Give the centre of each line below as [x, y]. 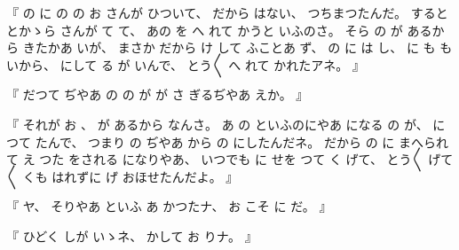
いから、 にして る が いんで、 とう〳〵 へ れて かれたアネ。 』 [186, 64]
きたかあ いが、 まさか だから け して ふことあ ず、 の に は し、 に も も [237, 47]
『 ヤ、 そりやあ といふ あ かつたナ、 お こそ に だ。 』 [169, 206]
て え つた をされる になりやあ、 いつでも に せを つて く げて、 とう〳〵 [215, 159]
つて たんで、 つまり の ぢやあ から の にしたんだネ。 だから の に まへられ [228, 141]
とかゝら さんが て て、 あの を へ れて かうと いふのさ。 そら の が [205, 30]
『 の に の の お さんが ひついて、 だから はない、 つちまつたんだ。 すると [227, 12]
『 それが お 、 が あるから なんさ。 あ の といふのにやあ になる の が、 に [226, 124]
